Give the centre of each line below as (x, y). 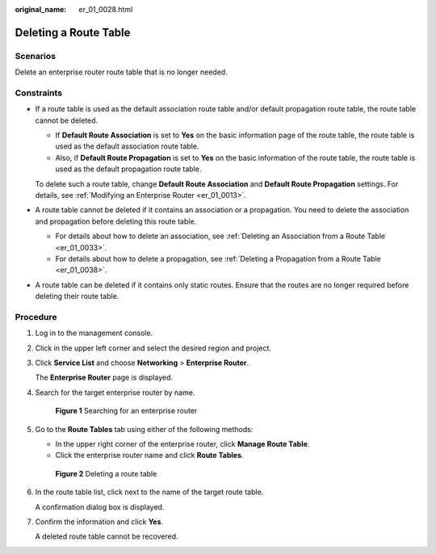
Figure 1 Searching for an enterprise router (126, 411)
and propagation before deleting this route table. (116, 221)
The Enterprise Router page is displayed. (104, 378)
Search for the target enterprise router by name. (115, 392)
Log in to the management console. (94, 333)
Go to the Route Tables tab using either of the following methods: (144, 429)
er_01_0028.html (106, 9)
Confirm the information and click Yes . (99, 522)
